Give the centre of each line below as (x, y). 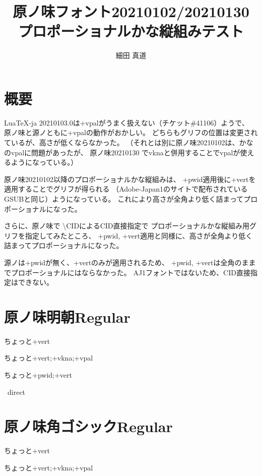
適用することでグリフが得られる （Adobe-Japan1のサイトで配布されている (126, 189)
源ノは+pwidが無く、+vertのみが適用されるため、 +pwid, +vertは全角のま (126, 262)
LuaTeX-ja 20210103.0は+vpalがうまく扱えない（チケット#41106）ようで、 (126, 122)
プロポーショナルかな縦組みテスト (131, 31)
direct (16, 392)
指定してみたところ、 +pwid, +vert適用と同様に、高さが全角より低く (139, 235)
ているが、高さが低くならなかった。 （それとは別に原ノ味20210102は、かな (129, 142)
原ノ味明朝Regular (67, 316)
